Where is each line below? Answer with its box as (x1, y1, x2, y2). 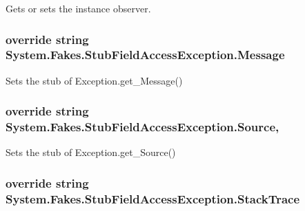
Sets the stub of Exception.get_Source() (6, 145, 176, 159)
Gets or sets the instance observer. (6, 1, 151, 15)
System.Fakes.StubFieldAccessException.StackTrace (6, 190, 300, 207)
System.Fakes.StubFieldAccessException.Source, (6, 118, 279, 135)
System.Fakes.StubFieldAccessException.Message (6, 46, 285, 63)
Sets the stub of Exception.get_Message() (6, 73, 183, 87)
